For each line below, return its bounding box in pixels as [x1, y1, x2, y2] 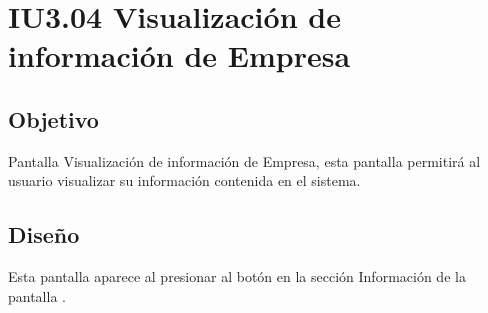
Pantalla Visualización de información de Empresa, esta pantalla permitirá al [8, 150, 481, 171]
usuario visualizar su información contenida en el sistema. [8, 170, 361, 191]
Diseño [8, 219, 80, 250]
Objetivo [8, 103, 99, 134]
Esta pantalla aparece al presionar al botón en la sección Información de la [8, 266, 466, 287]
